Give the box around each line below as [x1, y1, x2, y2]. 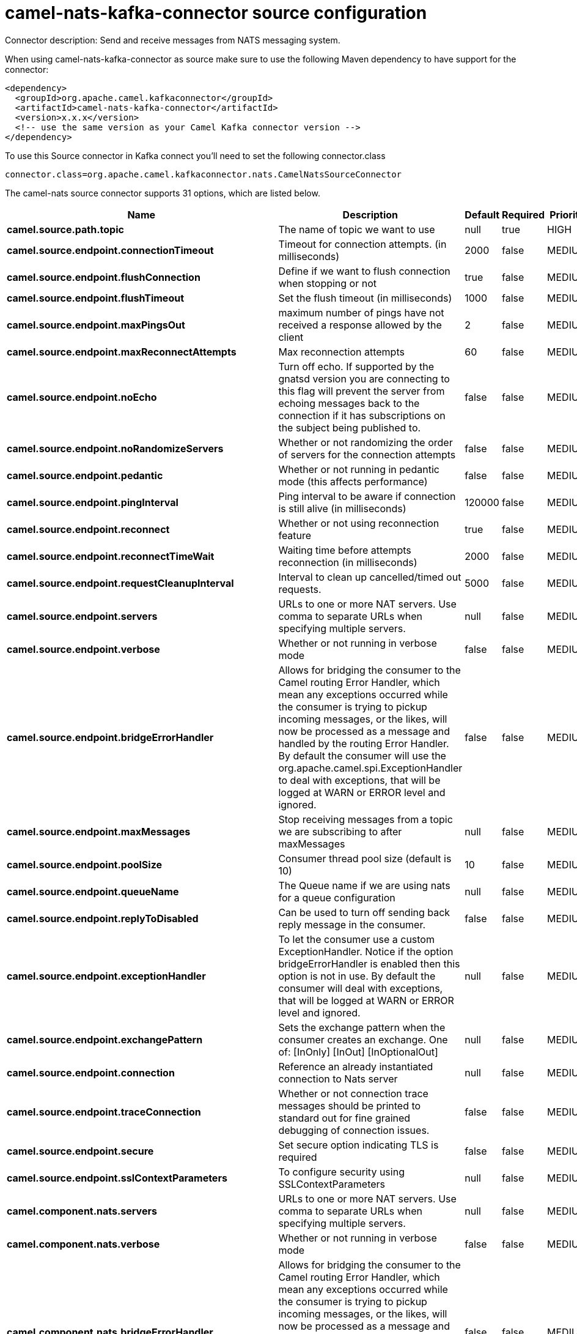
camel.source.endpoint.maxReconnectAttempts [7, 345, 237, 358]
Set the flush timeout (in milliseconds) [278, 291, 452, 304]
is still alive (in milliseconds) [278, 502, 406, 515]
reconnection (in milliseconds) [278, 556, 417, 568]
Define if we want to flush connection [278, 264, 450, 277]
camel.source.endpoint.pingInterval [7, 496, 178, 509]
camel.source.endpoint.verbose [7, 643, 160, 655]
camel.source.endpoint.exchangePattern [7, 1033, 203, 1046]
